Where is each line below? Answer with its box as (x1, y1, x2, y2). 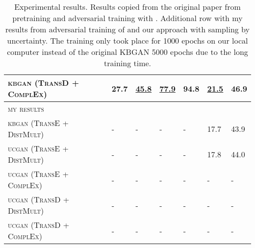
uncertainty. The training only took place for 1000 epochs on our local (7, 35, 248, 46)
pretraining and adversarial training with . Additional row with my (12, 12, 243, 24)
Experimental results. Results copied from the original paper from (14, 1, 241, 12)
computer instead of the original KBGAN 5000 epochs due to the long (7, 46, 248, 57)
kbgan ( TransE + (8, 117, 69, 128)
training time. (103, 57, 152, 69)
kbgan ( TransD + (8, 77, 79, 88)
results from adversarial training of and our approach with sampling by (5, 24, 250, 35)
